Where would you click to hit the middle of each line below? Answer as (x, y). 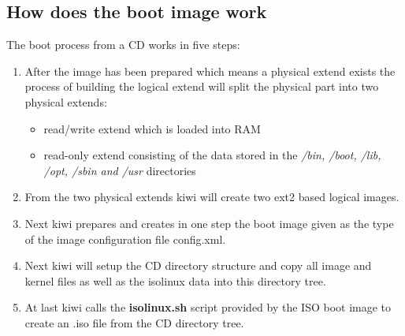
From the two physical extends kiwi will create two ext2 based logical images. (212, 197)
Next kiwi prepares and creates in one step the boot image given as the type (209, 223)
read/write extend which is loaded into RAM (152, 128)
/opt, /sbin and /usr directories (120, 170)
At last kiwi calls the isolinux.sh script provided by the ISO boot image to (208, 307)
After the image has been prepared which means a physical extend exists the (210, 71)
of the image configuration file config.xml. (125, 239)
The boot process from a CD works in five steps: (123, 45)
